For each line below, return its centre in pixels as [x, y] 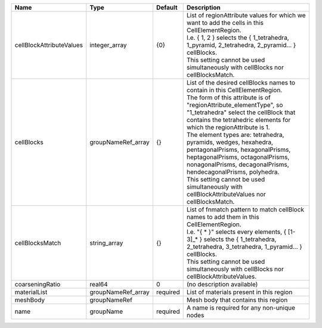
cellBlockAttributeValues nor [226, 194]
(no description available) [222, 284]
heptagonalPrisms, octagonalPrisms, [238, 157]
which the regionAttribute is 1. [228, 127]
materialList [31, 292]
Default [167, 7]
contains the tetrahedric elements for [239, 120]
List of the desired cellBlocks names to [241, 82]
